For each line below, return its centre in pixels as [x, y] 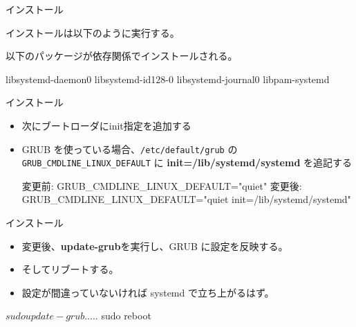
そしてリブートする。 [70, 269]
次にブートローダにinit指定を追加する [106, 125]
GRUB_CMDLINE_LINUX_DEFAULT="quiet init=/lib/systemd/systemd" [186, 199]
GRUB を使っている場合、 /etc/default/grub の [130, 149]
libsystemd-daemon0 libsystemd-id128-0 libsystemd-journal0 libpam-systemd [168, 79]
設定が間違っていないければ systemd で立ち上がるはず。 [148, 292]
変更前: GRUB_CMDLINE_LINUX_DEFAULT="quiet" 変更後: [162, 185]
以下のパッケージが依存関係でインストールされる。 [122, 56]
